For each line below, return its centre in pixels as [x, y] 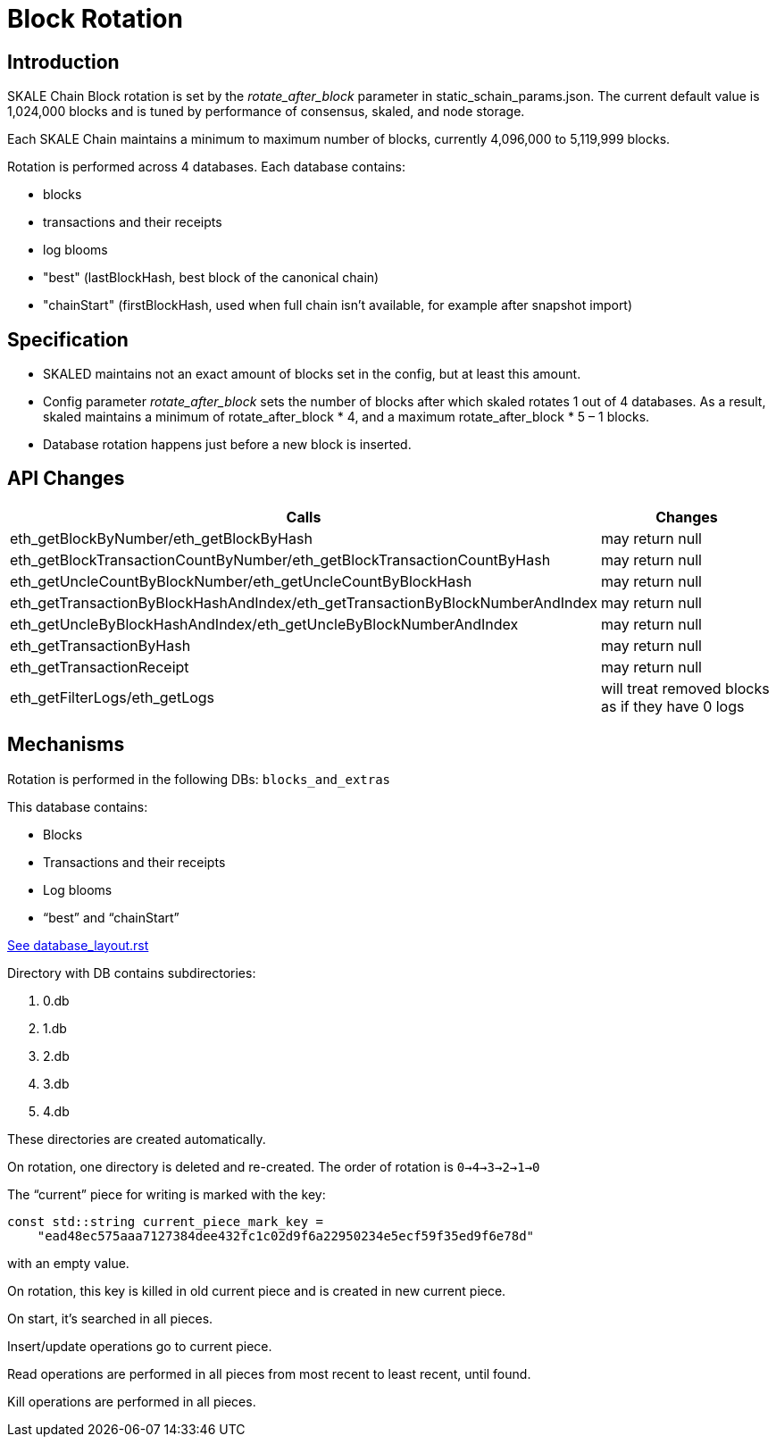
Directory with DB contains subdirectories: [132, 972]
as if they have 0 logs [673, 706]
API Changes [66, 479]
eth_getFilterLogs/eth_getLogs [113, 697]
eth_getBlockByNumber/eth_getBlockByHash [161, 538]
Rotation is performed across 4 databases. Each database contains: [206, 167]
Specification [68, 339]
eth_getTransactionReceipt [100, 667]
